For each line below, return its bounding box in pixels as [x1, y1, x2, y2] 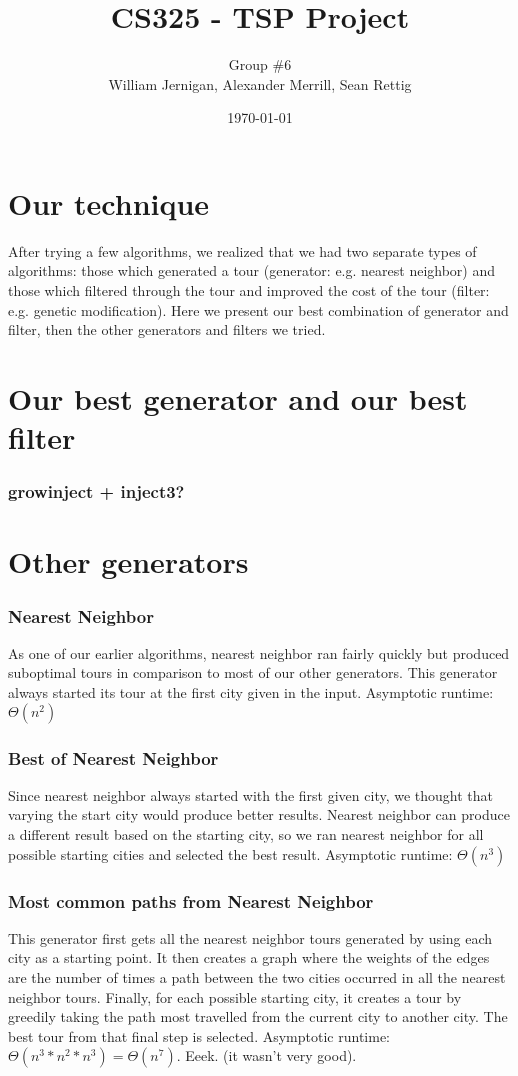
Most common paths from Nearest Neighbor [8, 888, 374, 913]
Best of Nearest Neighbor [8, 745, 219, 770]
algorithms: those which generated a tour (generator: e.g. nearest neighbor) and [8, 260, 496, 281]
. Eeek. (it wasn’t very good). [176, 1045, 357, 1066]
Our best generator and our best [8, 378, 468, 418]
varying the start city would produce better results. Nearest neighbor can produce [8, 804, 510, 825]
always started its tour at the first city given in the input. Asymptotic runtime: [8, 682, 494, 702]
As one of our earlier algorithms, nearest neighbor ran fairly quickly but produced [8, 642, 510, 663]
